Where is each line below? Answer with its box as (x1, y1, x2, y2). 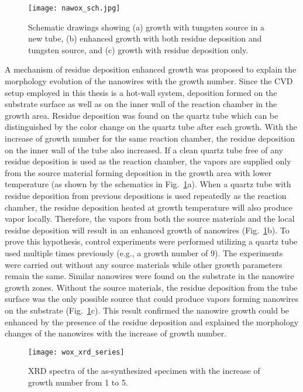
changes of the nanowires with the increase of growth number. (5, 327, 227, 339)
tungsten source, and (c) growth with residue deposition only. (28, 43, 249, 56)
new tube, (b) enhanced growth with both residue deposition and (28, 32, 262, 44)
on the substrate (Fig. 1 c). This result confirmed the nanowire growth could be (5, 304, 290, 316)
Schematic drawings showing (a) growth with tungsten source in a (28, 20, 265, 33)
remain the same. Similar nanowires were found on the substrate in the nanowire (5, 270, 294, 282)
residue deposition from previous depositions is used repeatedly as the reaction (5, 189, 287, 201)
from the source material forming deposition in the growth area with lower (5, 166, 272, 178)
